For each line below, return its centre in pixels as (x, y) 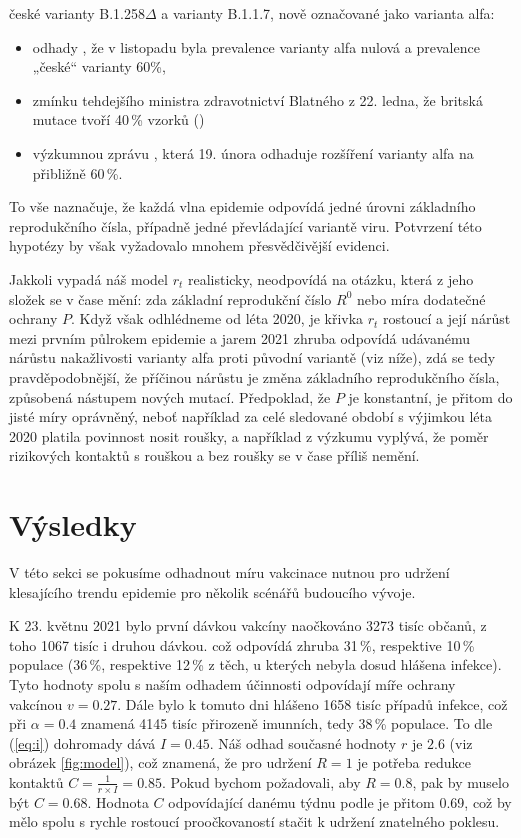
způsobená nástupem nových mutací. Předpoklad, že (170, 396)
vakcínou (36, 703)
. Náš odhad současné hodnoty (303, 742)
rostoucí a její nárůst (447, 318)
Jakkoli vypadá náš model (88, 278)
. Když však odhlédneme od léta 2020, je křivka (217, 318)
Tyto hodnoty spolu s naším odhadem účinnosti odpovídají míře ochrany (232, 683)
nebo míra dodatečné (421, 298)
